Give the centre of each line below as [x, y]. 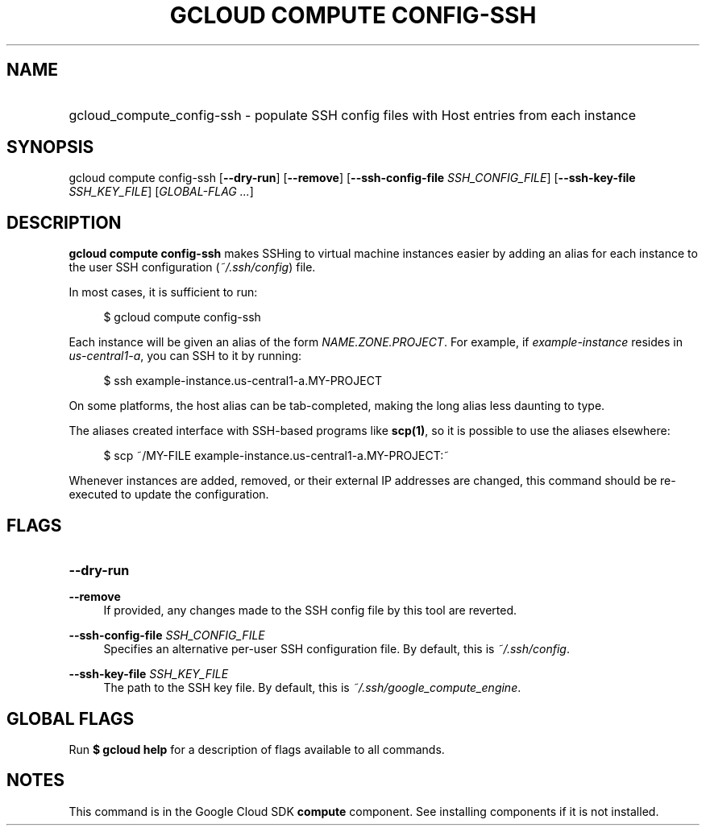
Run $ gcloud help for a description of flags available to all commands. [257, 749]
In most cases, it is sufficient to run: [163, 292]
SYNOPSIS [50, 147]
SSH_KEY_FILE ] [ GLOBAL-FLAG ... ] [161, 192]
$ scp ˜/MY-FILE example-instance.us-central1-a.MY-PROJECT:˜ [276, 456]
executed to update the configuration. [169, 495]
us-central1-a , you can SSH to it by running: [185, 356]
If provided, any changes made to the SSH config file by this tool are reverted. [310, 611]
